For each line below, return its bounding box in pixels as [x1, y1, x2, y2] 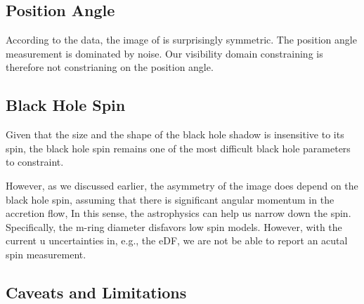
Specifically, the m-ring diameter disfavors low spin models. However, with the [6, 219, 342, 234]
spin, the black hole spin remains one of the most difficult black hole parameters [6, 140, 351, 155]
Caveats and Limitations [6, 281, 187, 303]
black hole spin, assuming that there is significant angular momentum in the [6, 192, 334, 206]
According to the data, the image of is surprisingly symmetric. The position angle [6, 32, 357, 47]
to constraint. [6, 154, 64, 169]
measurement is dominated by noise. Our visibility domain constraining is [6, 46, 323, 60]
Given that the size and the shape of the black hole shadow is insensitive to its [6, 127, 344, 142]
